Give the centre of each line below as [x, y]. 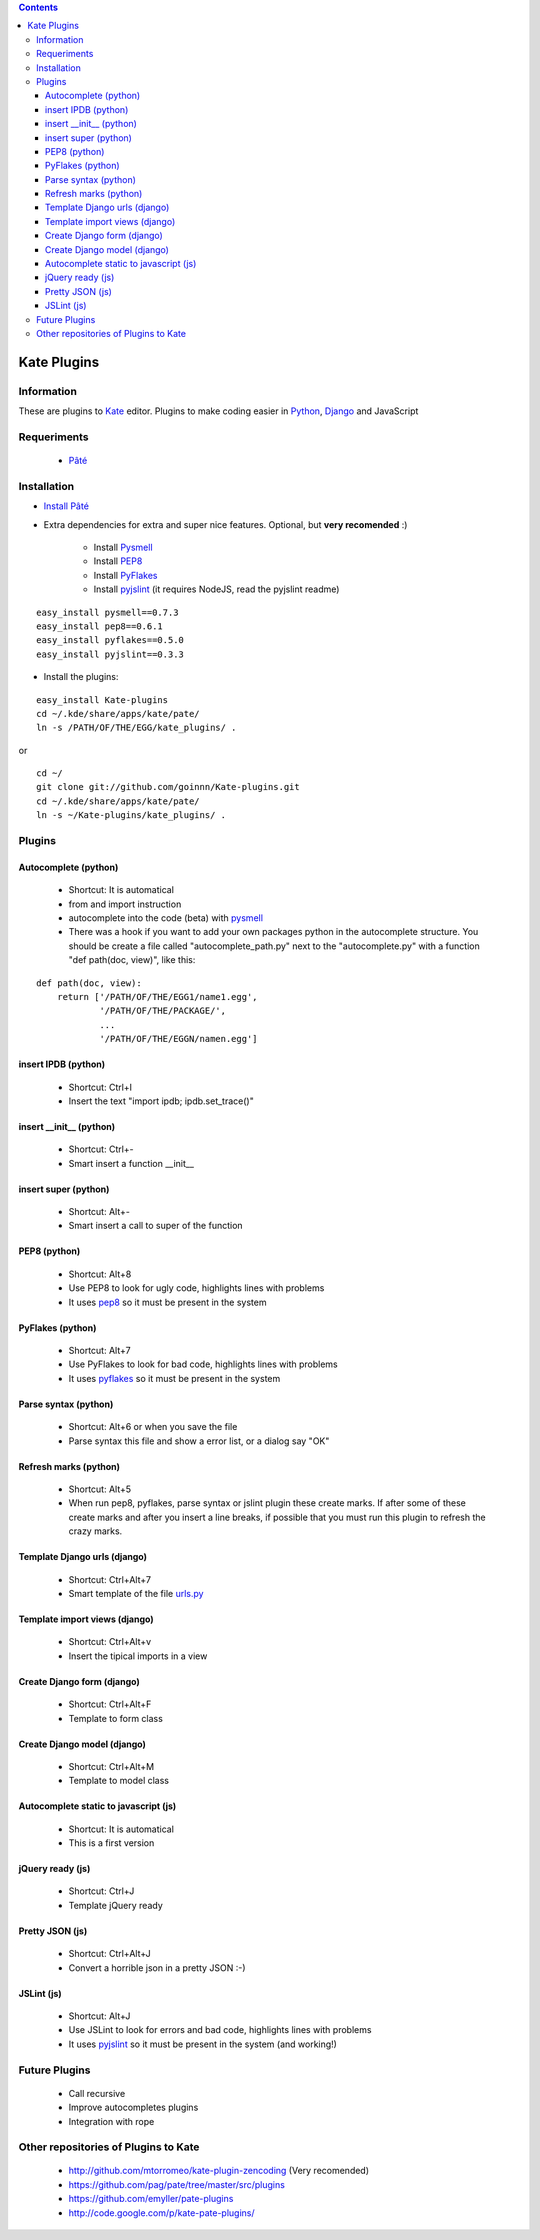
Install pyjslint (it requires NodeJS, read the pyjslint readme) [216, 589]
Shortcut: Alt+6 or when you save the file [153, 1427]
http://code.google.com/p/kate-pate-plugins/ [161, 2212]
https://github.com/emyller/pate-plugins [151, 2199]
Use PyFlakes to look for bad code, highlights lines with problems [203, 1364]
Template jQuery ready [116, 1905]
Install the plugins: [81, 677]
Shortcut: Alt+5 [100, 1489]
